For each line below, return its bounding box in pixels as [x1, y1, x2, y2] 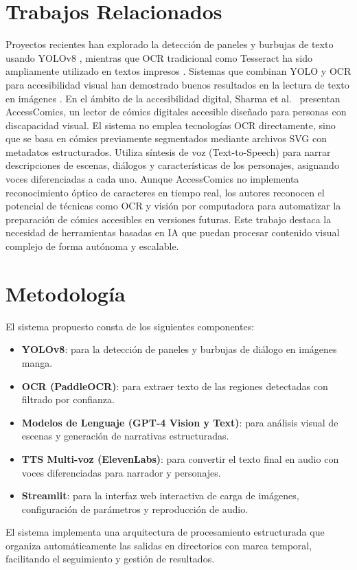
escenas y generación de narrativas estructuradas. [21, 429, 229, 443]
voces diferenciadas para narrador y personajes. [21, 465, 221, 479]
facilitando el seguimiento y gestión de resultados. [5, 551, 215, 566]
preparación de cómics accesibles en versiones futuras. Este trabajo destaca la [5, 212, 332, 226]
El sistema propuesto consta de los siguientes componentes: [5, 319, 255, 333]
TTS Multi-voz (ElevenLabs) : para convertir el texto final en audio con [21, 451, 339, 466]
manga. [21, 355, 53, 369]
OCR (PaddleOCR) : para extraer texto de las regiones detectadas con [21, 378, 328, 393]
